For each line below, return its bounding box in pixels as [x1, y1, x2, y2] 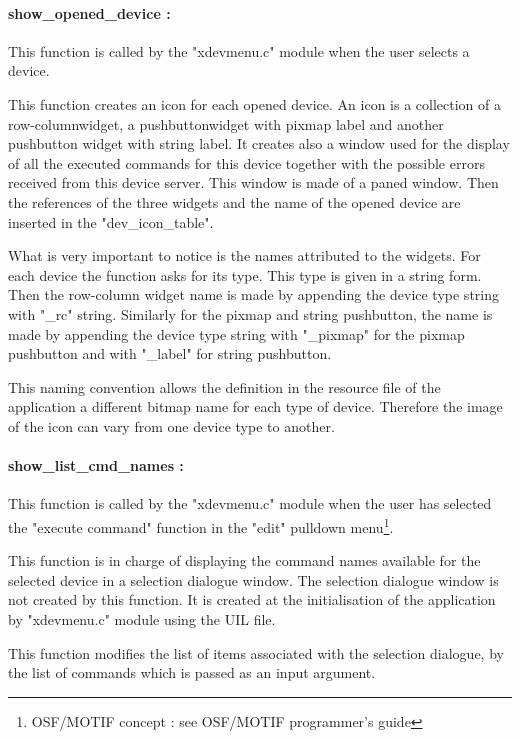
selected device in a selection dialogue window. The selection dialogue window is [8, 569, 499, 590]
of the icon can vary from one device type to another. [8, 415, 335, 436]
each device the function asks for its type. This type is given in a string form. [8, 264, 482, 285]
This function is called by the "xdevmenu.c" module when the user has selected [8, 493, 492, 514]
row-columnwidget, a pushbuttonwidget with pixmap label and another [8, 113, 444, 134]
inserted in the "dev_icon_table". [8, 211, 214, 232]
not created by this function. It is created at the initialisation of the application [8, 589, 496, 610]
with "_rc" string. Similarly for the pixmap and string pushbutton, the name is [8, 303, 493, 324]
